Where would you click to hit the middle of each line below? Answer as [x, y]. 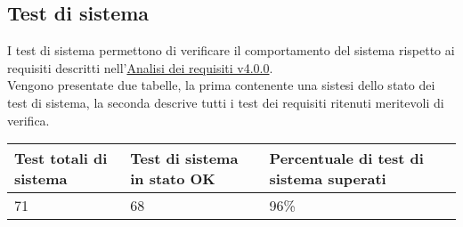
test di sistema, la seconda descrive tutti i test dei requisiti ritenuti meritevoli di [226, 102]
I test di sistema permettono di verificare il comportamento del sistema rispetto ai [231, 50]
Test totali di [61, 158]
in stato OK [173, 179]
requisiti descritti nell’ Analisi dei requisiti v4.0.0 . [140, 67]
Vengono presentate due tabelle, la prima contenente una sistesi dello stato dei [221, 85]
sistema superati [328, 179]
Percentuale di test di [346, 158]
